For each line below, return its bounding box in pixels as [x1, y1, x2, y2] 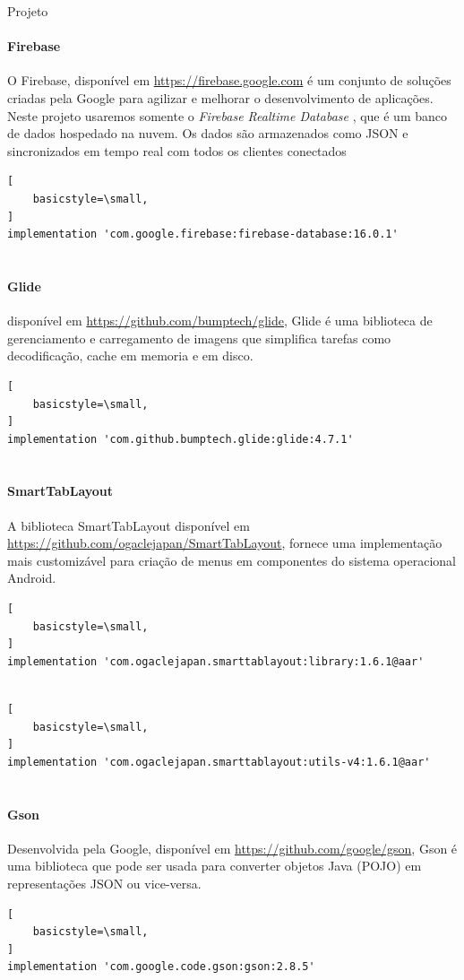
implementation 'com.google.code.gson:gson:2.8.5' [7, 960, 315, 974]
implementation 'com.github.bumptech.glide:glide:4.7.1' [7, 432, 354, 446]
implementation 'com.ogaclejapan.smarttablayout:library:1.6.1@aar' [7, 655, 425, 668]
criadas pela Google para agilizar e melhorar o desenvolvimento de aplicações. [7, 88, 434, 107]
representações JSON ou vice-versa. [7, 873, 202, 892]
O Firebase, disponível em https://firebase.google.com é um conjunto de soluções [7, 71, 451, 90]
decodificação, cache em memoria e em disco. [7, 346, 253, 365]
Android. [7, 568, 56, 587]
